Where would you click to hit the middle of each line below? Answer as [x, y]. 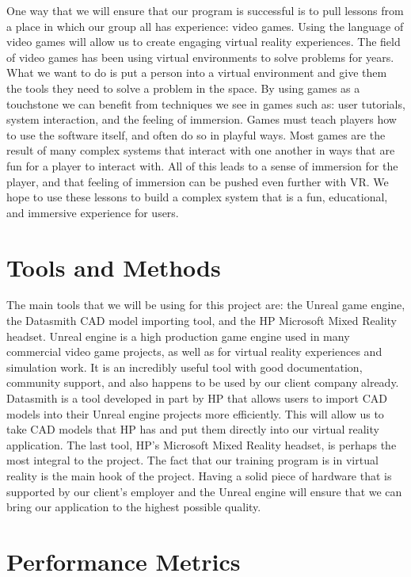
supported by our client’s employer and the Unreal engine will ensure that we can [204, 491]
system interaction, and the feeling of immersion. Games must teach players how [202, 119]
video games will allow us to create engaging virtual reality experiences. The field [204, 42]
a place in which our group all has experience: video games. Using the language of [205, 26]
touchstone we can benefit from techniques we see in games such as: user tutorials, [206, 103]
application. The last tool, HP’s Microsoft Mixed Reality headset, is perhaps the [202, 444]
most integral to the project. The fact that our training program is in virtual [192, 460]
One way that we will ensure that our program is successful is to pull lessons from [205, 10]
